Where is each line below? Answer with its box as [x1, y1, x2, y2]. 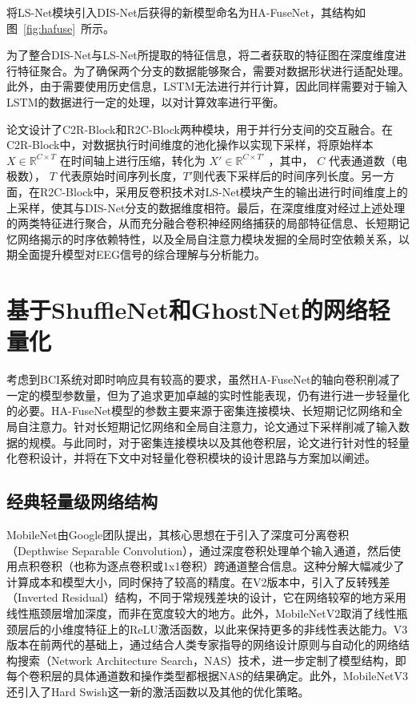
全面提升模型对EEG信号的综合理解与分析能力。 [17, 246, 266, 263]
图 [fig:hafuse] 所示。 [6, 19, 115, 36]
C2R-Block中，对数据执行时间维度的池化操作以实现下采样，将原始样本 [6, 136, 374, 153]
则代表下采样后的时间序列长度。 [193, 167, 362, 184]
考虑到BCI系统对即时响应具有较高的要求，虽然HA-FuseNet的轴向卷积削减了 [6, 371, 401, 388]
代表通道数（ [328, 151, 396, 168]
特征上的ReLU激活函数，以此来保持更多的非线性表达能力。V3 [84, 620, 408, 637]
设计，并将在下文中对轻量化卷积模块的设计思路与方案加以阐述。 [39, 449, 376, 466]
